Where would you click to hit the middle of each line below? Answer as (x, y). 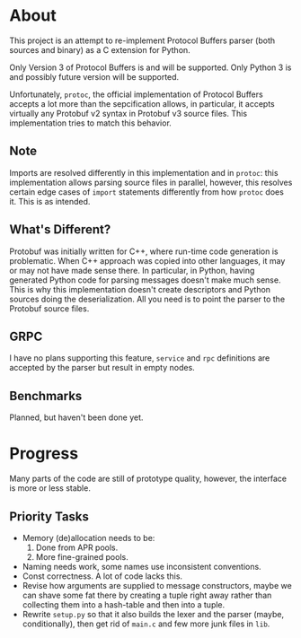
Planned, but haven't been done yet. (76, 417)
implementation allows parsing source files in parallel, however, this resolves (151, 182)
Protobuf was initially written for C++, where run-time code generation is (144, 251)
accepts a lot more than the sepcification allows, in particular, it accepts (142, 103)
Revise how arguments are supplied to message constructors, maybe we (157, 585)
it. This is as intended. (50, 201)
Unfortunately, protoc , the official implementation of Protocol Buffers (136, 94)
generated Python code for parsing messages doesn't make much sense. (145, 280)
